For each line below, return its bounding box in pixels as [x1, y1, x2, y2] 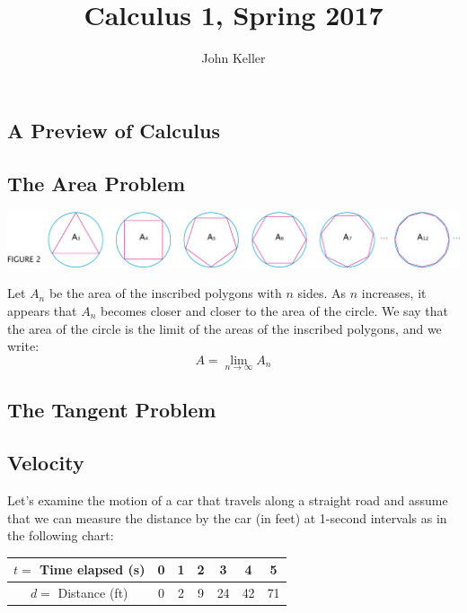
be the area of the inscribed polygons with [48, 284, 282, 302]
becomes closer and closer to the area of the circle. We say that [101, 302, 448, 320]
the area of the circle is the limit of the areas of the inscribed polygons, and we [7, 319, 442, 337]
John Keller [201, 48, 266, 67]
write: [7, 337, 40, 355]
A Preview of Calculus [7, 116, 221, 144]
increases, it [361, 284, 427, 302]
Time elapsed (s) [40, 560, 145, 579]
